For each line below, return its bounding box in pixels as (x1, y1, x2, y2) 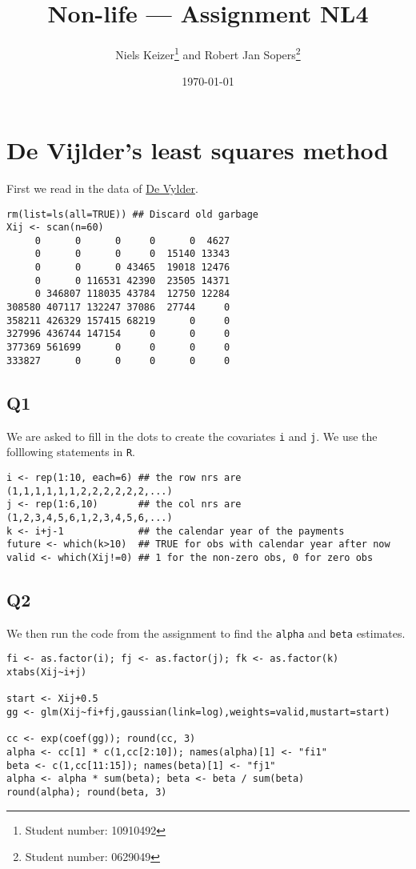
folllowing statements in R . (6, 443, 135, 460)
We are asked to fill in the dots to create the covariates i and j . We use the (6, 427, 378, 444)
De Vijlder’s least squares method (6, 133, 389, 166)
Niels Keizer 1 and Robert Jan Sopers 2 (115, 44, 301, 62)
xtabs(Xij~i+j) (6, 667, 87, 678)
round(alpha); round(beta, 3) (6, 786, 167, 798)
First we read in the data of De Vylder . (6, 179, 198, 196)
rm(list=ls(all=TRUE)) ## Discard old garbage (6, 208, 258, 220)
